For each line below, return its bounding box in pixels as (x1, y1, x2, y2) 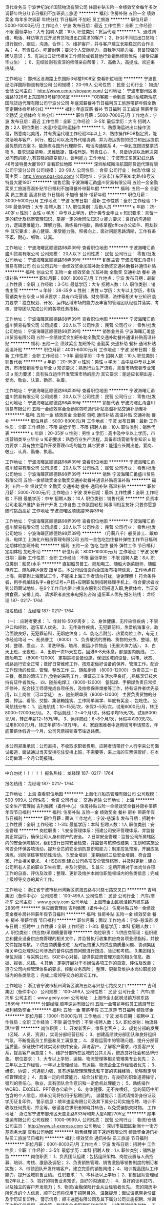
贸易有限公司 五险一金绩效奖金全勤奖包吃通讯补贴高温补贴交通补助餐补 (5, 406, 147, 412)
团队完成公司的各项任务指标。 (21, 306, 82, 312)
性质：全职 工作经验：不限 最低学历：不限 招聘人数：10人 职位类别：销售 (5, 424, 151, 430)
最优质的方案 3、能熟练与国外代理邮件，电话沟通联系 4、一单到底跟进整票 (5, 143, 154, 148)
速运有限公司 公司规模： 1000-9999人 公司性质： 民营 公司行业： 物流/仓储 (5, 1117, 156, 1122)
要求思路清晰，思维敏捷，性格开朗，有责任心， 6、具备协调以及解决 (17, 149, 154, 155)
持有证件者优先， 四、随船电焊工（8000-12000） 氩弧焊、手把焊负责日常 (5, 679, 153, 685)
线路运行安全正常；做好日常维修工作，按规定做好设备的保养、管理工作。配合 (5, 661, 159, 666)
